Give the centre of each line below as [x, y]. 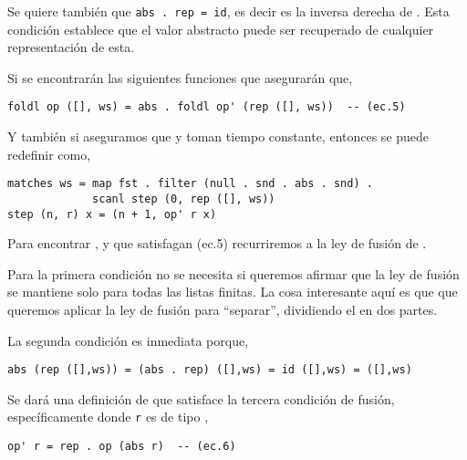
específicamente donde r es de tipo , [108, 417]
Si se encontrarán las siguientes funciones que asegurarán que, [180, 77]
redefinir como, [49, 154]
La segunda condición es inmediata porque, [128, 340]
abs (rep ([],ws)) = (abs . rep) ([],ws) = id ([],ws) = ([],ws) [210, 370]
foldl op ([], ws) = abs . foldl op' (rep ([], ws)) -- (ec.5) [207, 107]
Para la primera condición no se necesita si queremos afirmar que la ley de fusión [233, 273]
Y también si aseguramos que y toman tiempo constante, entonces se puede [218, 136]
